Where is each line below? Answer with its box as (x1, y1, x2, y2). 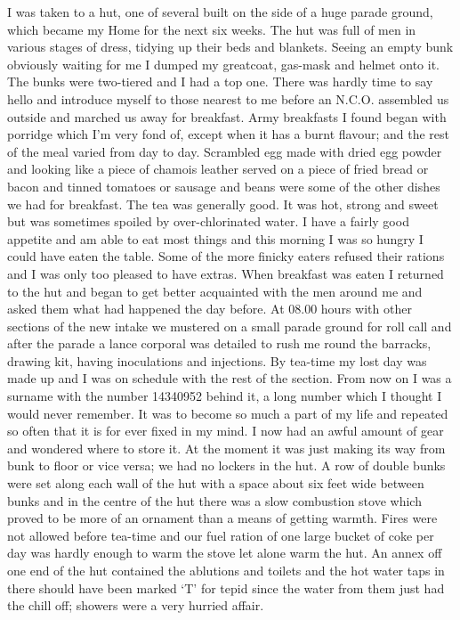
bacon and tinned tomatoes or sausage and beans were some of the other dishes (7, 176, 440, 195)
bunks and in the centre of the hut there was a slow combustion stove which (7, 491, 422, 510)
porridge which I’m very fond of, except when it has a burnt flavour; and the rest (7, 125, 450, 143)
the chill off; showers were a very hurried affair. (7, 596, 264, 615)
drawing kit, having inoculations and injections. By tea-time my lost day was (7, 351, 427, 370)
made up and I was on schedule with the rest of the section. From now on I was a (7, 369, 452, 387)
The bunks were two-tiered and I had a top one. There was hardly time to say (7, 72, 433, 91)
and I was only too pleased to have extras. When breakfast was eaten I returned (7, 264, 444, 282)
